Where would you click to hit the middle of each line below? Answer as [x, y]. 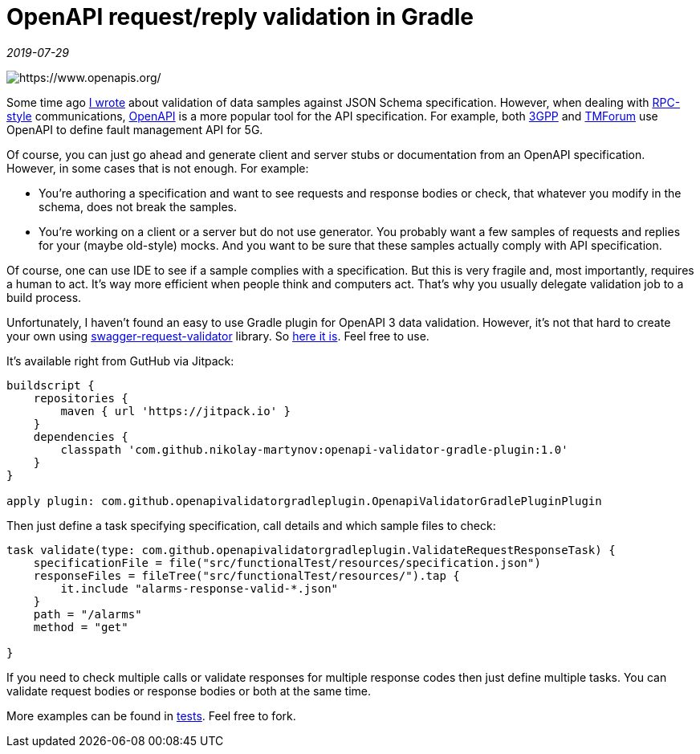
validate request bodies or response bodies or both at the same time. [189, 691]
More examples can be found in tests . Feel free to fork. [151, 715]
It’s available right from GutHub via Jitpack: [120, 361]
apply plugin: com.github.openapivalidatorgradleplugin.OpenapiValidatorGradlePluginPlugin [304, 501]
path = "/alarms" [87, 614]
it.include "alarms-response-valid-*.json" [199, 588]
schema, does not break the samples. [138, 206]
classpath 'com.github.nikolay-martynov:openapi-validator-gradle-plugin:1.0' [314, 449]
